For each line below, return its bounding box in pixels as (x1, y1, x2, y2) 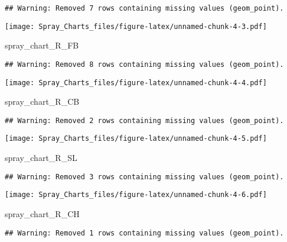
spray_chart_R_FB (5, 39, 79, 51)
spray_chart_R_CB (5, 95, 80, 108)
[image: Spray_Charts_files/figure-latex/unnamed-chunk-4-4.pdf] (5, 78, 267, 87)
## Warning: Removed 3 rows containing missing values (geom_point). (5, 172, 284, 181)
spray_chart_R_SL (5, 151, 77, 164)
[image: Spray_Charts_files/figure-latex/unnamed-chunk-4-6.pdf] (5, 191, 267, 199)
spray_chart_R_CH (5, 208, 80, 220)
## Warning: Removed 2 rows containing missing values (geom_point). (5, 116, 284, 125)
